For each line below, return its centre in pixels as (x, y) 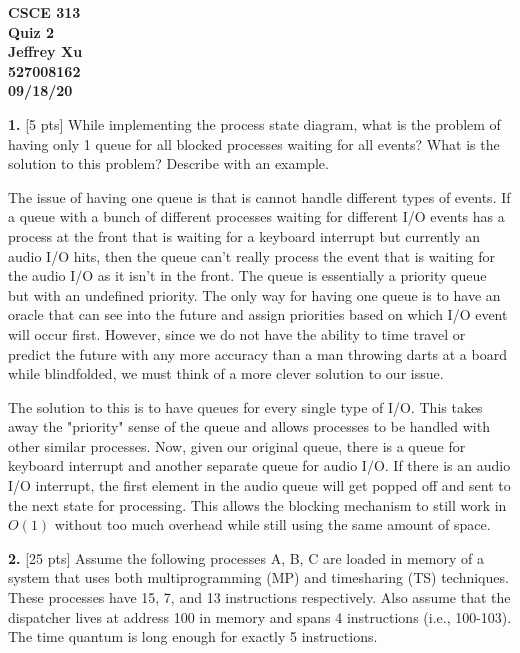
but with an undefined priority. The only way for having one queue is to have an (254, 294)
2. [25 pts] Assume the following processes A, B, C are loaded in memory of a (246, 557)
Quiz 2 (31, 31)
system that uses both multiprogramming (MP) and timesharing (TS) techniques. (258, 577)
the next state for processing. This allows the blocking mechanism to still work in (257, 504)
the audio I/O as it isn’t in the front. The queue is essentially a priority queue (247, 275)
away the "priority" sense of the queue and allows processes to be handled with (249, 426)
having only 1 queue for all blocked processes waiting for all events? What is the (254, 143)
